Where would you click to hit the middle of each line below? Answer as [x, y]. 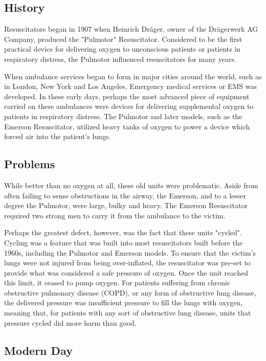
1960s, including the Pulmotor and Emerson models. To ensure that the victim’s [130, 252]
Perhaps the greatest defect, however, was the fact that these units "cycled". [123, 232]
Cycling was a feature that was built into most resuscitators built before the [124, 242]
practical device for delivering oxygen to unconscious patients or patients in [123, 49]
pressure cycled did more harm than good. [70, 322]
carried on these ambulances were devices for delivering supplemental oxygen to [129, 106]
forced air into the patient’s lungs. [58, 136]
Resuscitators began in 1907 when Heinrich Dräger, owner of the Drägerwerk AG [131, 29]
